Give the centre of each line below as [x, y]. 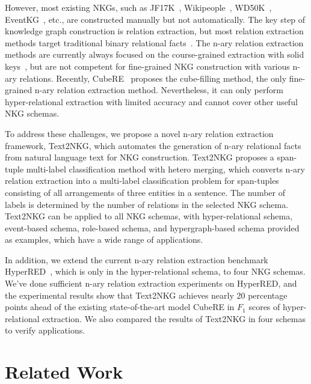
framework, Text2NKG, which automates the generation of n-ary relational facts [153, 145]
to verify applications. [45, 330]
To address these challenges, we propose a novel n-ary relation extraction [139, 133]
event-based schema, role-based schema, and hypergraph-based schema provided [152, 227]
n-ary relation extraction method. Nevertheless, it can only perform [159, 90]
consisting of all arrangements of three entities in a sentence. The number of [145, 192]
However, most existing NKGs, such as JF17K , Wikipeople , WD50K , [138, 7]
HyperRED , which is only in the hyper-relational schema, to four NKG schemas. [155, 271]
